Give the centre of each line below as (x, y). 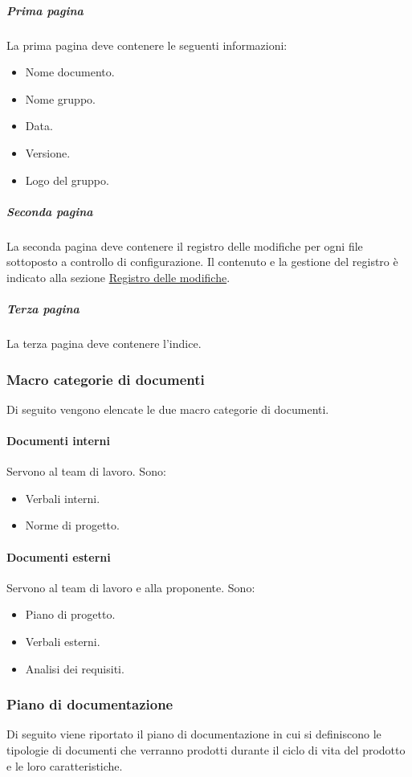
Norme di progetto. (72, 525)
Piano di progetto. (70, 614)
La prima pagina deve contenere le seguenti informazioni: (147, 45)
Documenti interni (58, 441)
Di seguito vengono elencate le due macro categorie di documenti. (168, 409)
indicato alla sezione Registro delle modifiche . (118, 277)
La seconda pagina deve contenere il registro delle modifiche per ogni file (185, 245)
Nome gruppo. (60, 98)
